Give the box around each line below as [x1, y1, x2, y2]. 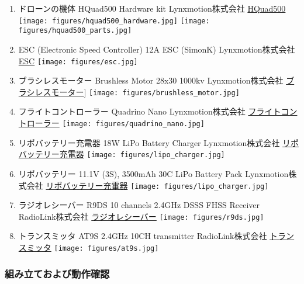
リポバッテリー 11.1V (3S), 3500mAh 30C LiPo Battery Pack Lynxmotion [18, 167, 289, 179]
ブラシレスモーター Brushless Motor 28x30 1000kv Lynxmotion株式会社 [18, 74, 284, 86]
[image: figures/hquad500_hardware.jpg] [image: [18, 16, 210, 25]
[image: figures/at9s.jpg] [54, 244, 159, 252]
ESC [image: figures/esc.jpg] [18, 54, 138, 67]
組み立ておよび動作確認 [5, 266, 110, 280]
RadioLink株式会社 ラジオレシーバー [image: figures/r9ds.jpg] [18, 210, 264, 222]
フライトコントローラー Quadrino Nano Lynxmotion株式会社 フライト [18, 105, 281, 117]
